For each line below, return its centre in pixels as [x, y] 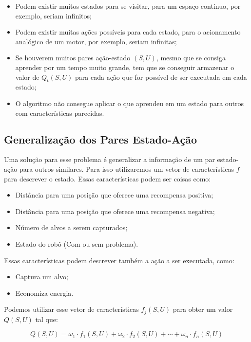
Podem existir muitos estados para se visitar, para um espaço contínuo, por [128, 6]
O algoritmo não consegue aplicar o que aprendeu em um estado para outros [130, 103]
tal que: [47, 319]
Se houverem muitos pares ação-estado [73, 58]
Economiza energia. [44, 293]
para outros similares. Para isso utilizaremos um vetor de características [127, 169]
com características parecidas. [60, 113]
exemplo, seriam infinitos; [53, 15]
